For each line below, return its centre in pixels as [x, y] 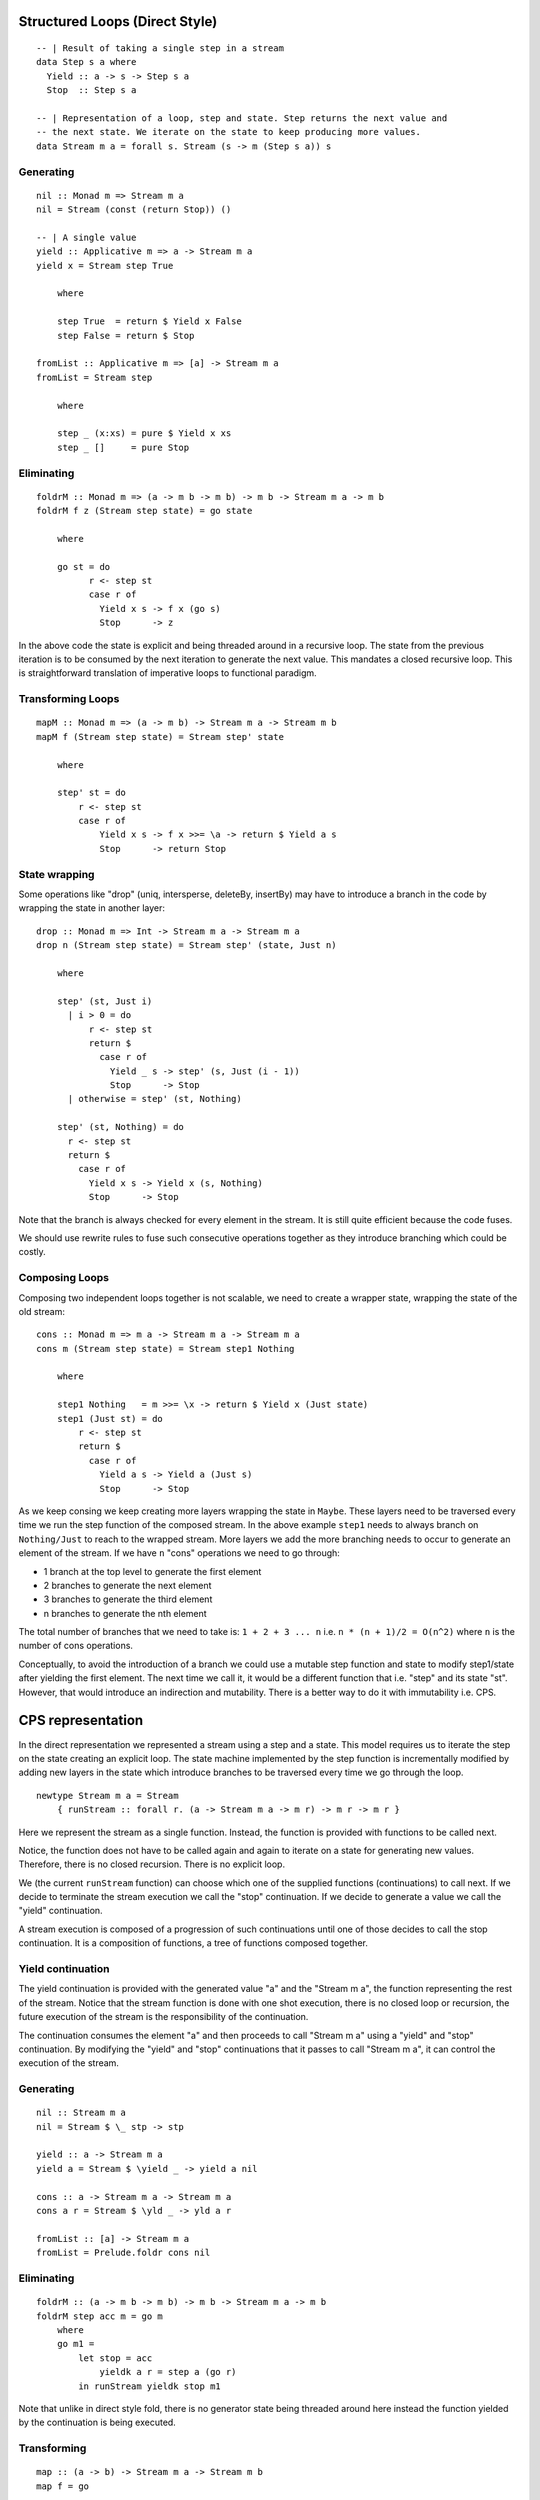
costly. [32, 1252]
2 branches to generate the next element [127, 1585]
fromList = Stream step [94, 377]
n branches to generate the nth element [125, 1613]
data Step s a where [86, 62]
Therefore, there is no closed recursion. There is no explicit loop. [151, 1864]
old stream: [41, 1311]
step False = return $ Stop [125, 335]
